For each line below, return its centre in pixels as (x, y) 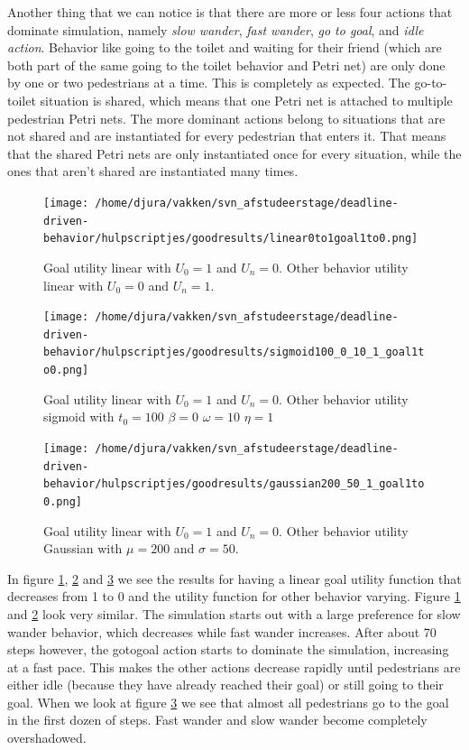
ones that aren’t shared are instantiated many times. (153, 171)
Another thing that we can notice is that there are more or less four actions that (230, 12)
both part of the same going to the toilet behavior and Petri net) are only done (226, 65)
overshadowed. (47, 738)
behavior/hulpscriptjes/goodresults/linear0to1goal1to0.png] (231, 239)
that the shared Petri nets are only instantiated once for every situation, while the (234, 153)
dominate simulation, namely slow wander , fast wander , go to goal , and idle (216, 29)
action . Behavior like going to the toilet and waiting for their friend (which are (225, 47)
